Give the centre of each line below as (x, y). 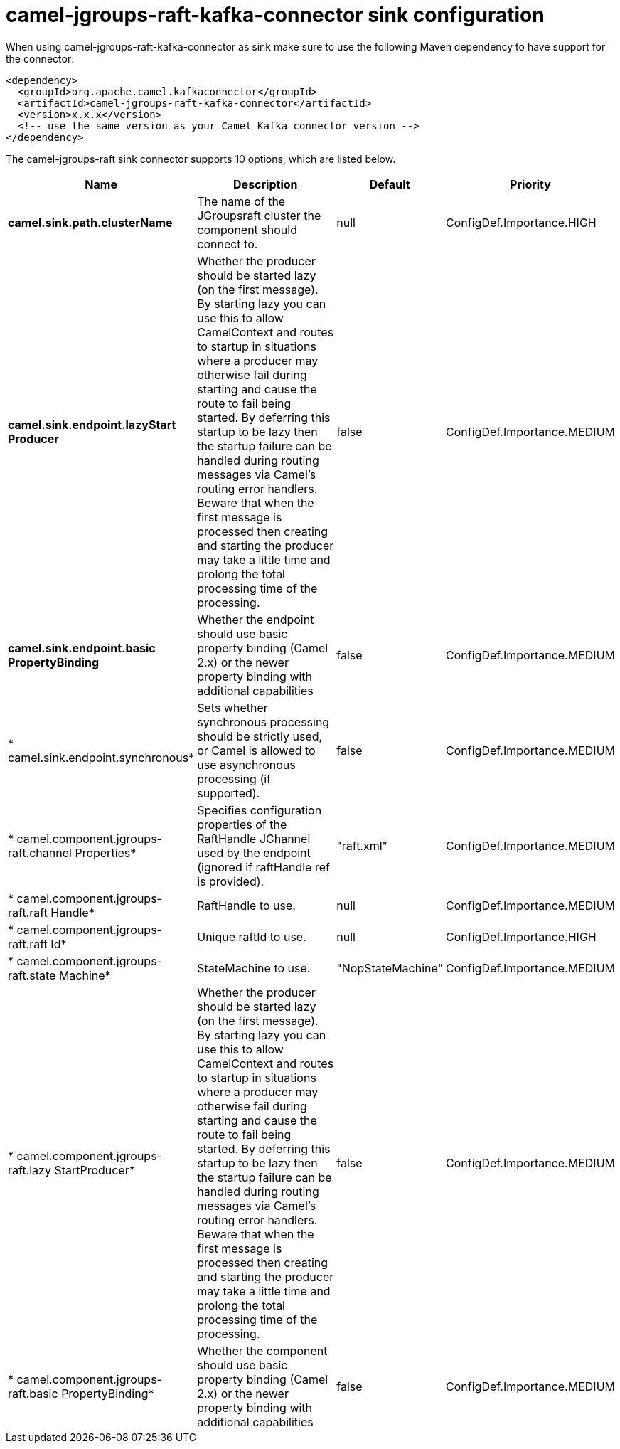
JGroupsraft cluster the (259, 215)
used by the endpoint (254, 853)
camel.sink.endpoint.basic (82, 648)
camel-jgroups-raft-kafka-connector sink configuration (275, 15)
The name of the (241, 201)
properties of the (242, 824)
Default (390, 184)
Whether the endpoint (256, 619)
